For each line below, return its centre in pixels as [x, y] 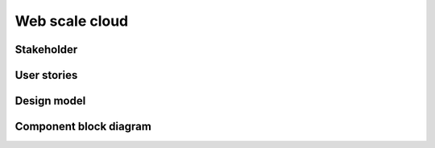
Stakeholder [46, 49]
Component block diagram [83, 127]
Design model [50, 101]
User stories [46, 75]
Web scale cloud [72, 21]
